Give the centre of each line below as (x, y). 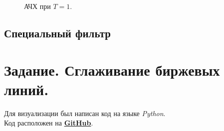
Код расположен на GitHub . (49, 123)
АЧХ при (37, 6)
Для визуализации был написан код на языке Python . (85, 113)
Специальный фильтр (57, 33)
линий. (26, 89)
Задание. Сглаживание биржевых (112, 69)
